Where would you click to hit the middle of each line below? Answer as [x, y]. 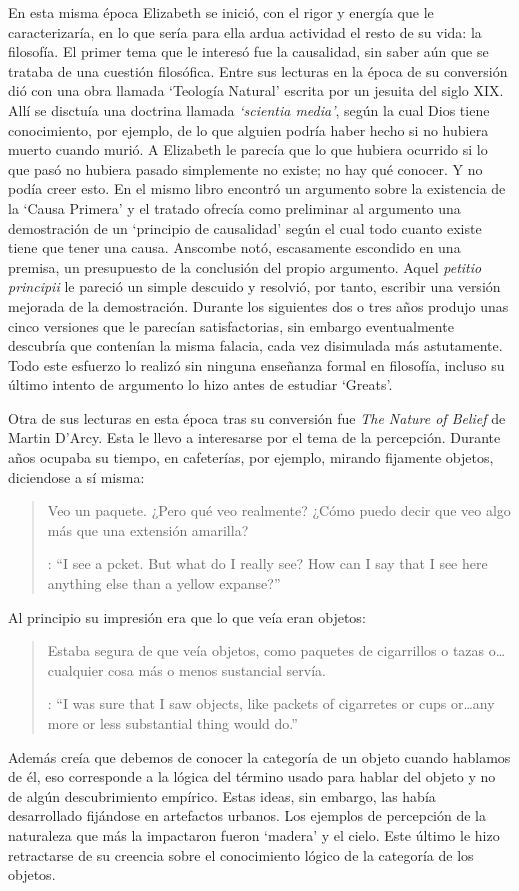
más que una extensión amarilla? [148, 529]
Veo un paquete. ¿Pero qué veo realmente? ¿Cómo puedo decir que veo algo [279, 510]
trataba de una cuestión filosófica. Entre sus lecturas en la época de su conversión [258, 70]
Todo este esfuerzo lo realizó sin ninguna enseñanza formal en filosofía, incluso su [256, 364]
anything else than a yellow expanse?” [164, 583]
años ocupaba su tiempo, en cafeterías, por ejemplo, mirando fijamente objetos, [251, 457]
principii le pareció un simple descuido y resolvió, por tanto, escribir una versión [254, 286]
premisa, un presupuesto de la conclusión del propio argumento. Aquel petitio [245, 266]
